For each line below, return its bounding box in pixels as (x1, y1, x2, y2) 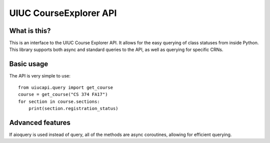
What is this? (9, 26, 51, 35)
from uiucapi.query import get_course (18, 84, 113, 90)
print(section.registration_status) (28, 105, 118, 111)
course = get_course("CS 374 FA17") (18, 91, 108, 97)
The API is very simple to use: (9, 73, 71, 79)
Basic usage (9, 60, 48, 68)
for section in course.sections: (18, 98, 100, 104)
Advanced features (9, 118, 71, 127)
